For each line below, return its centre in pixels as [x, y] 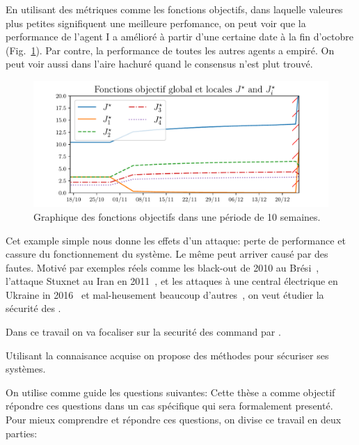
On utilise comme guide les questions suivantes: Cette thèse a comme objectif [170, 392]
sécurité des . [33, 308]
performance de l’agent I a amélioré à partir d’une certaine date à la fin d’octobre [179, 37]
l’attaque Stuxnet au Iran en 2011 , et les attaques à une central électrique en [172, 281]
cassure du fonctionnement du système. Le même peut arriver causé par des [167, 254]
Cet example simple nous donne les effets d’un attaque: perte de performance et [176, 240]
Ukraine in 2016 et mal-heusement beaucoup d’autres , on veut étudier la [165, 294]
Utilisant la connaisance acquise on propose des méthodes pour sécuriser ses [167, 355]
